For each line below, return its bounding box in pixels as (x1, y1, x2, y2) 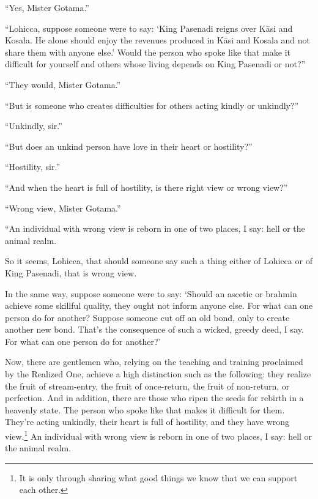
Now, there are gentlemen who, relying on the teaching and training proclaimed (5, 355, 303, 368)
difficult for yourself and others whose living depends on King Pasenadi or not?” (5, 57, 306, 70)
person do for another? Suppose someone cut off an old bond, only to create (5, 311, 290, 323)
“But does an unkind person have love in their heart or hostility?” (5, 139, 253, 152)
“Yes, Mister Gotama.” (5, 1, 89, 13)
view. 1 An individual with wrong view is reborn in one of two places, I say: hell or (5, 428, 312, 442)
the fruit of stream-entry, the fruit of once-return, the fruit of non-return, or (5, 379, 290, 392)
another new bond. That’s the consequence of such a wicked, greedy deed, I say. (5, 323, 304, 336)
